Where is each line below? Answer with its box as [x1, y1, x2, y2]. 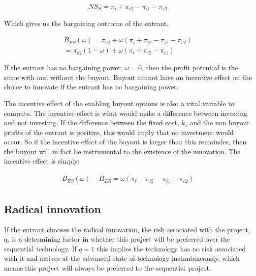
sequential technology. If [4, 243, 77, 253]
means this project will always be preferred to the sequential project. [4, 262, 211, 273]
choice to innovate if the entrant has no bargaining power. [4, 82, 179, 92]
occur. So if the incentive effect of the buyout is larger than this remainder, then [4, 137, 247, 147]
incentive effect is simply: [4, 156, 80, 166]
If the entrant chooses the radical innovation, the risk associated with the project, [4, 224, 250, 234]
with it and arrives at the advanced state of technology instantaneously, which [4, 253, 240, 263]
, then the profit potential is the [141, 62, 238, 73]
